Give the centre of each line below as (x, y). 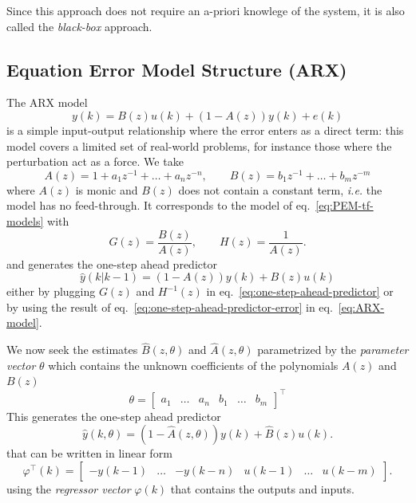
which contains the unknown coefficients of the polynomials (193, 365)
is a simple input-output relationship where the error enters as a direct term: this (205, 130)
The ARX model (47, 102)
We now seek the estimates (72, 350)
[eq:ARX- (361, 307)
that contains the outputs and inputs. (262, 488)
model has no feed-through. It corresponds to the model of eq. (158, 205)
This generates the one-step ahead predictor (114, 416)
